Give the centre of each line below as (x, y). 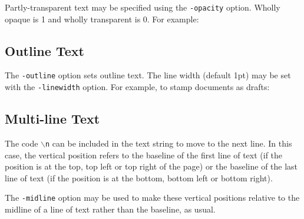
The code (22, 143)
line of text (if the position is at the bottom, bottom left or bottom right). (139, 177)
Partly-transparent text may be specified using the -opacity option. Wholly (143, 7)
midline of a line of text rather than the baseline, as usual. (110, 209)
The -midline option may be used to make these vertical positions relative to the (152, 198)
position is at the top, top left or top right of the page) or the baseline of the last (151, 166)
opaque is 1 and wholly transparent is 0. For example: (102, 19)
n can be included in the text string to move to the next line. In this (169, 143)
